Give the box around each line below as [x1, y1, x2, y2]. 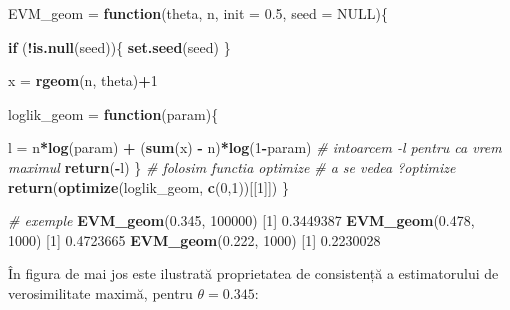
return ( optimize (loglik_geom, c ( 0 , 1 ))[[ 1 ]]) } [8, 176, 289, 197]
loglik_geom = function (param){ [8, 103, 219, 124]
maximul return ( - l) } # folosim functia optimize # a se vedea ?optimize [8, 156, 456, 177]
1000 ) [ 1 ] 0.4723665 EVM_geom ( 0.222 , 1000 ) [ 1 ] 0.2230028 [8, 229, 381, 250]
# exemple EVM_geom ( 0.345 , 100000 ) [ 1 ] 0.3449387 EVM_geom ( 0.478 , [8, 210, 475, 231]
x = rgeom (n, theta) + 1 [8, 70, 158, 91]
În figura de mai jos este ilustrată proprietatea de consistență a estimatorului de [8, 263, 499, 284]
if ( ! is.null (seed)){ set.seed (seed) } [8, 36, 231, 57]
